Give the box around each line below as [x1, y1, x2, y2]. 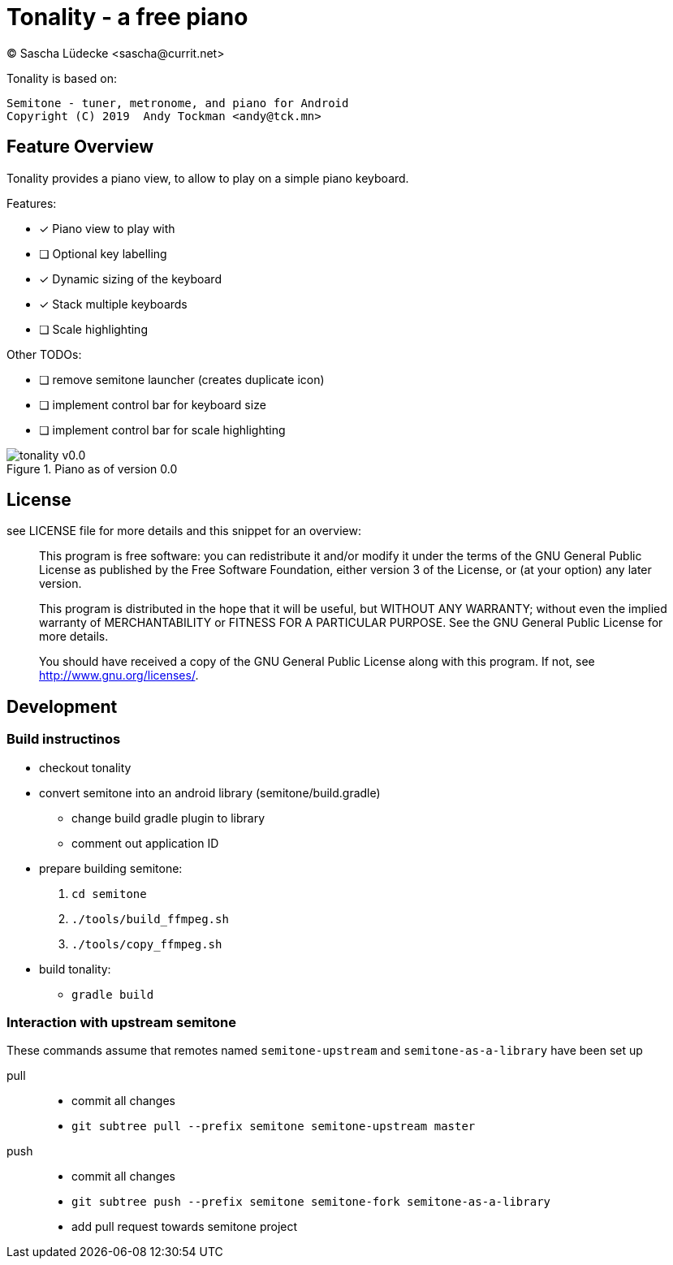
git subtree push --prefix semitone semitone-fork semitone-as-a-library [71, 1195, 551, 1209]
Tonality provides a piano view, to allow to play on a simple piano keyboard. [6, 171, 409, 185]
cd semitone [71, 887, 147, 900]
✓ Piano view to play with [39, 221, 175, 235]
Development [6, 696, 118, 717]
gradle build [71, 987, 154, 1001]
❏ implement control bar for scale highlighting [39, 422, 286, 437]
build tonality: [39, 961, 111, 976]
